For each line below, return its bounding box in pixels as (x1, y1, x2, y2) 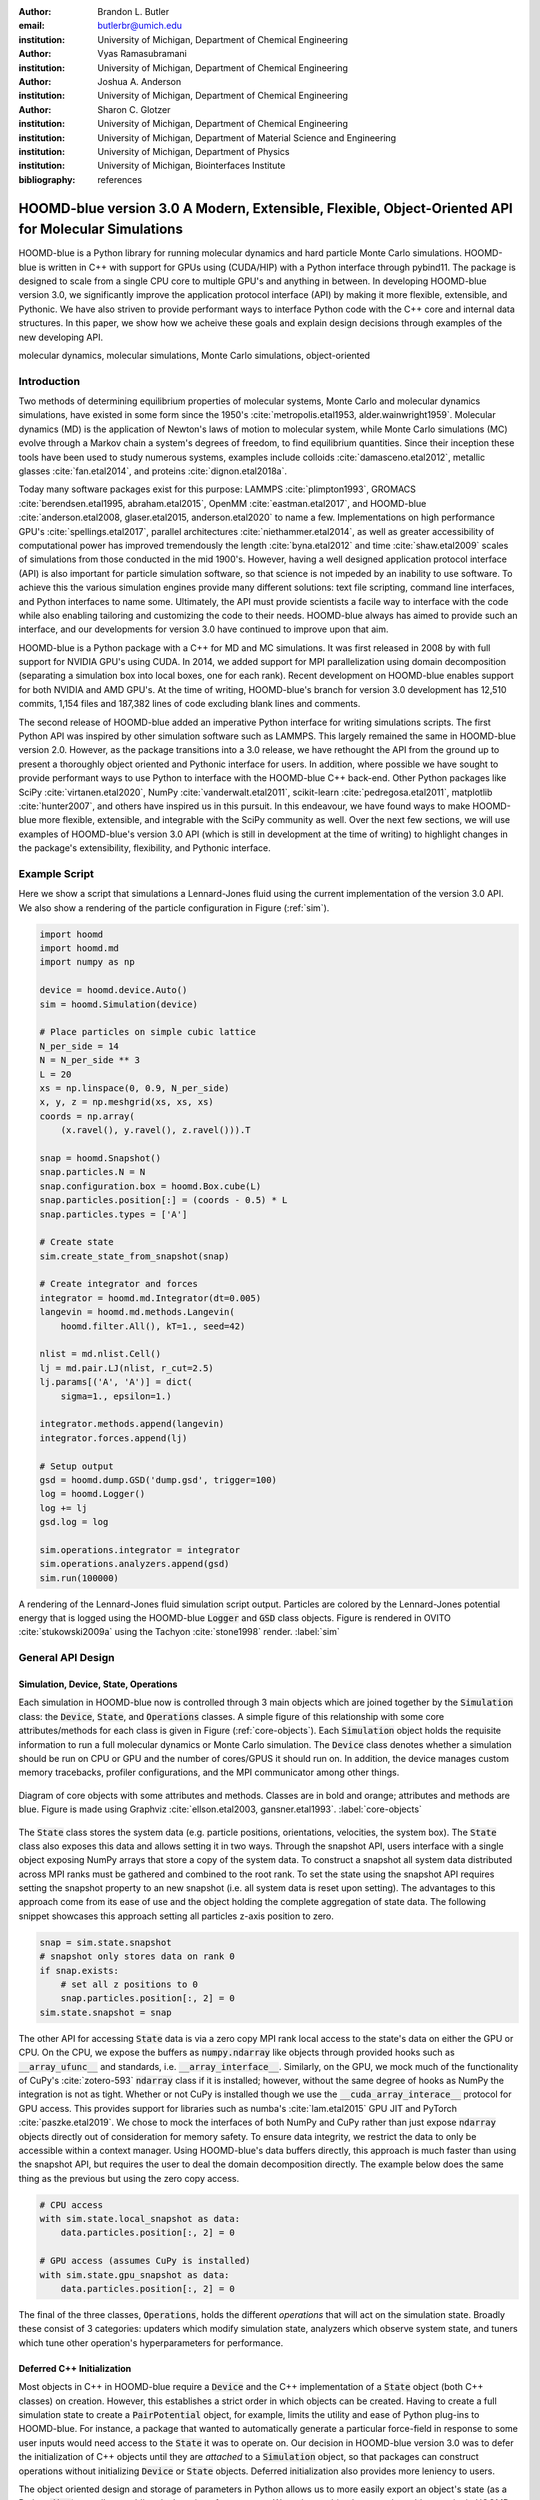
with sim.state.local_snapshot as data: (39, 2213, 240, 2225)
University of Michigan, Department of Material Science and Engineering (97, 131, 397, 144)
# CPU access (39, 2199, 104, 2210)
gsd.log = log (39, 1516, 109, 1528)
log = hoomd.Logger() (39, 1488, 146, 1500)
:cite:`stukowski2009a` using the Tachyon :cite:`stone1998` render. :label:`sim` (18, 1626, 340, 1638)
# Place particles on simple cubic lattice (39, 1026, 257, 1038)
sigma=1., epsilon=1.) (60, 1390, 172, 1402)
